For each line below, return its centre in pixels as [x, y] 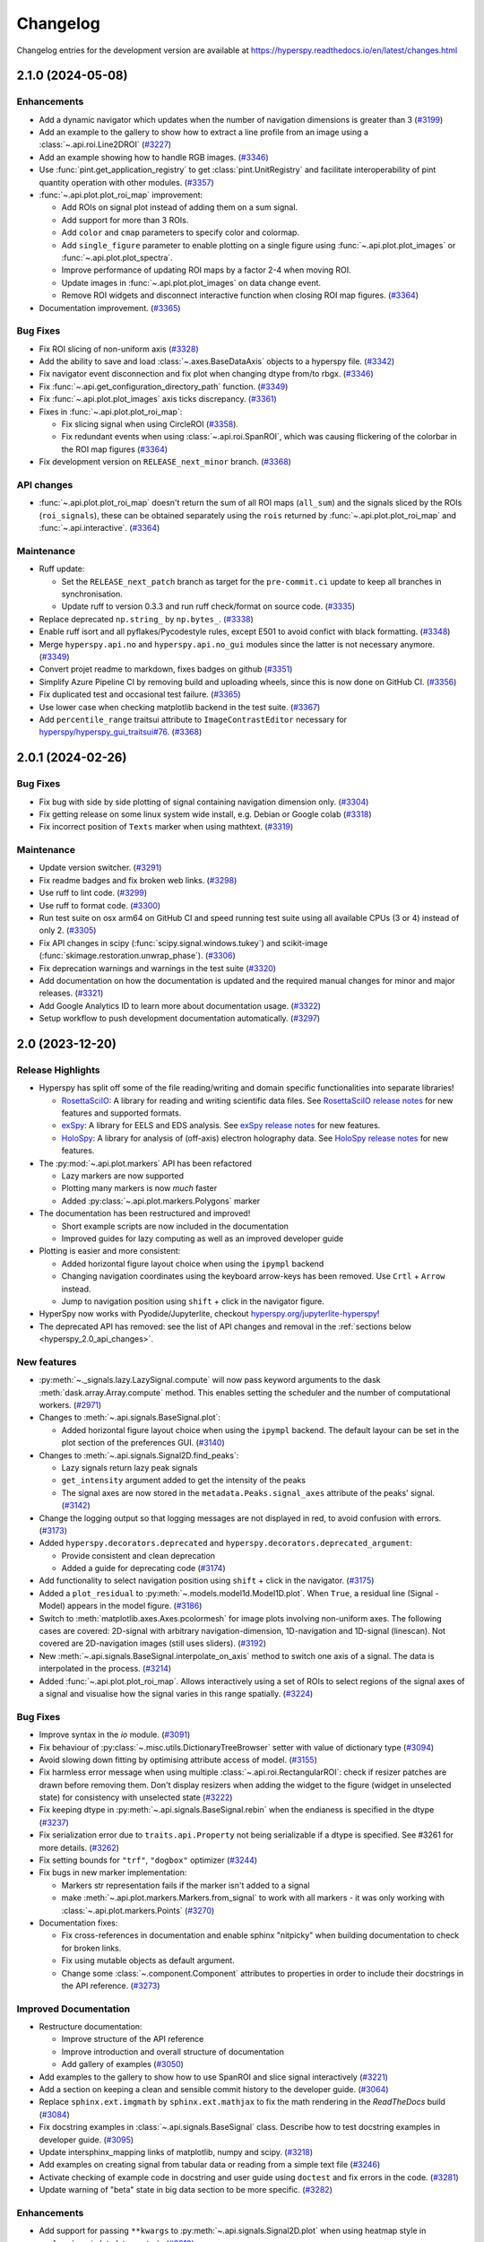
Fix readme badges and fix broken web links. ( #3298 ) [138, 880]
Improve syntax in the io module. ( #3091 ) [115, 1734]
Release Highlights [58, 1070]
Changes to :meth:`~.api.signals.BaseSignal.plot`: [130, 1418]
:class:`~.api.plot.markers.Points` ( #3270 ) [138, 1910]
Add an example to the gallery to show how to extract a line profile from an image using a [204, 132]
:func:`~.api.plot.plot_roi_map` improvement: [121, 195]
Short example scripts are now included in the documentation [175, 1226]
